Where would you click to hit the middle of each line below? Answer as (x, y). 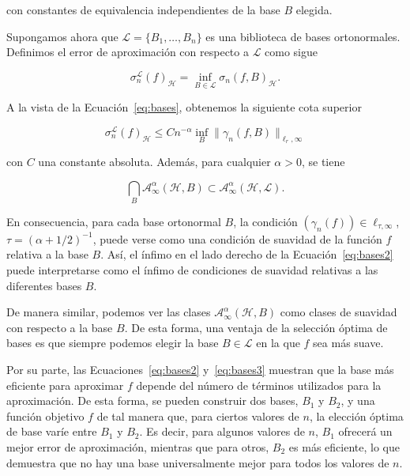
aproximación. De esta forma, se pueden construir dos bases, (152, 400)
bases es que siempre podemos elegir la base (113, 343)
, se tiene (323, 161)
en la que (278, 343)
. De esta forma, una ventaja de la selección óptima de (256, 327)
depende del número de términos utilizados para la (259, 385)
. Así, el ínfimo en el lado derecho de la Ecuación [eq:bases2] (247, 254)
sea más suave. (348, 343)
